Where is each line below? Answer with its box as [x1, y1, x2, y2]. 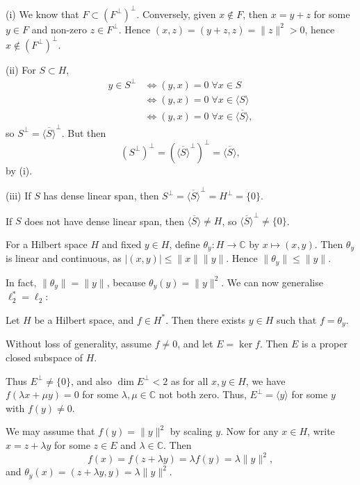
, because [106, 274, 146, 289]
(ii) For [6, 62, 36, 76]
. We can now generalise [221, 274, 323, 289]
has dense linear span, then [43, 188, 159, 203]
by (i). [6, 163, 33, 177]
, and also [70, 373, 113, 388]
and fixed [101, 237, 142, 252]
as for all [170, 373, 208, 388]
